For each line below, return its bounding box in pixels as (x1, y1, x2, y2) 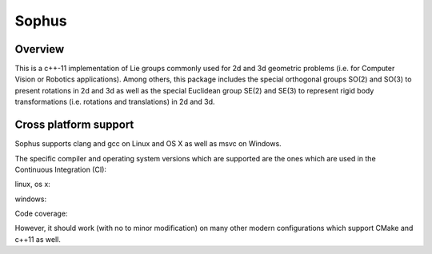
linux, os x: (14, 180, 51, 189)
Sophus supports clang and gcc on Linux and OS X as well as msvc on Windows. (14, 139, 282, 149)
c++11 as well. (14, 234, 62, 244)
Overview (14, 42, 65, 56)
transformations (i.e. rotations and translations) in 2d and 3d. (14, 97, 215, 107)
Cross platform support (14, 118, 134, 132)
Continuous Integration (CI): (14, 165, 107, 174)
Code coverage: (14, 208, 68, 219)
